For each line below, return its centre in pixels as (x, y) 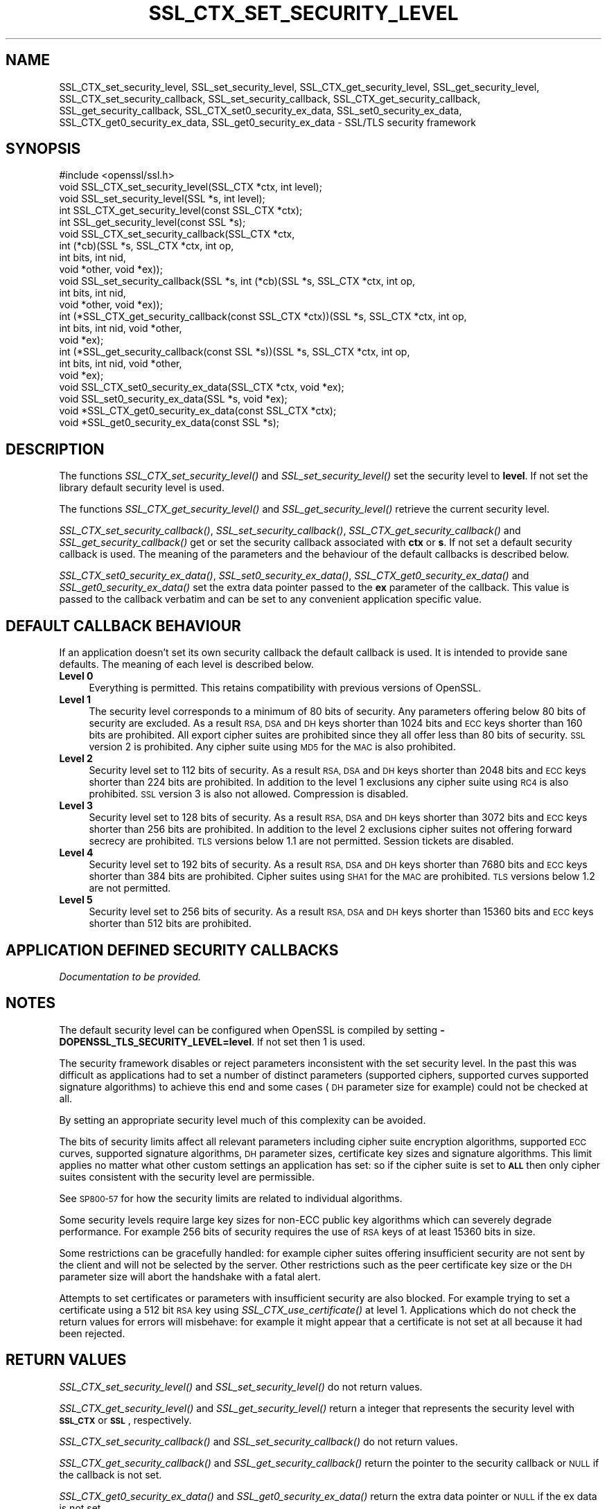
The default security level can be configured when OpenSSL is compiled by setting (248, 1030)
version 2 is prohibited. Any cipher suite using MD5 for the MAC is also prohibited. (272, 747)
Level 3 (76, 806)
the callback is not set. (111, 1474)
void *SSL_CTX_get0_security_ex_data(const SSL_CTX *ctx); (198, 411)
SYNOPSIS (43, 149)
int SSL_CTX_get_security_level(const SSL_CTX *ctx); (181, 211)
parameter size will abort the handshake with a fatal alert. (190, 1276)
